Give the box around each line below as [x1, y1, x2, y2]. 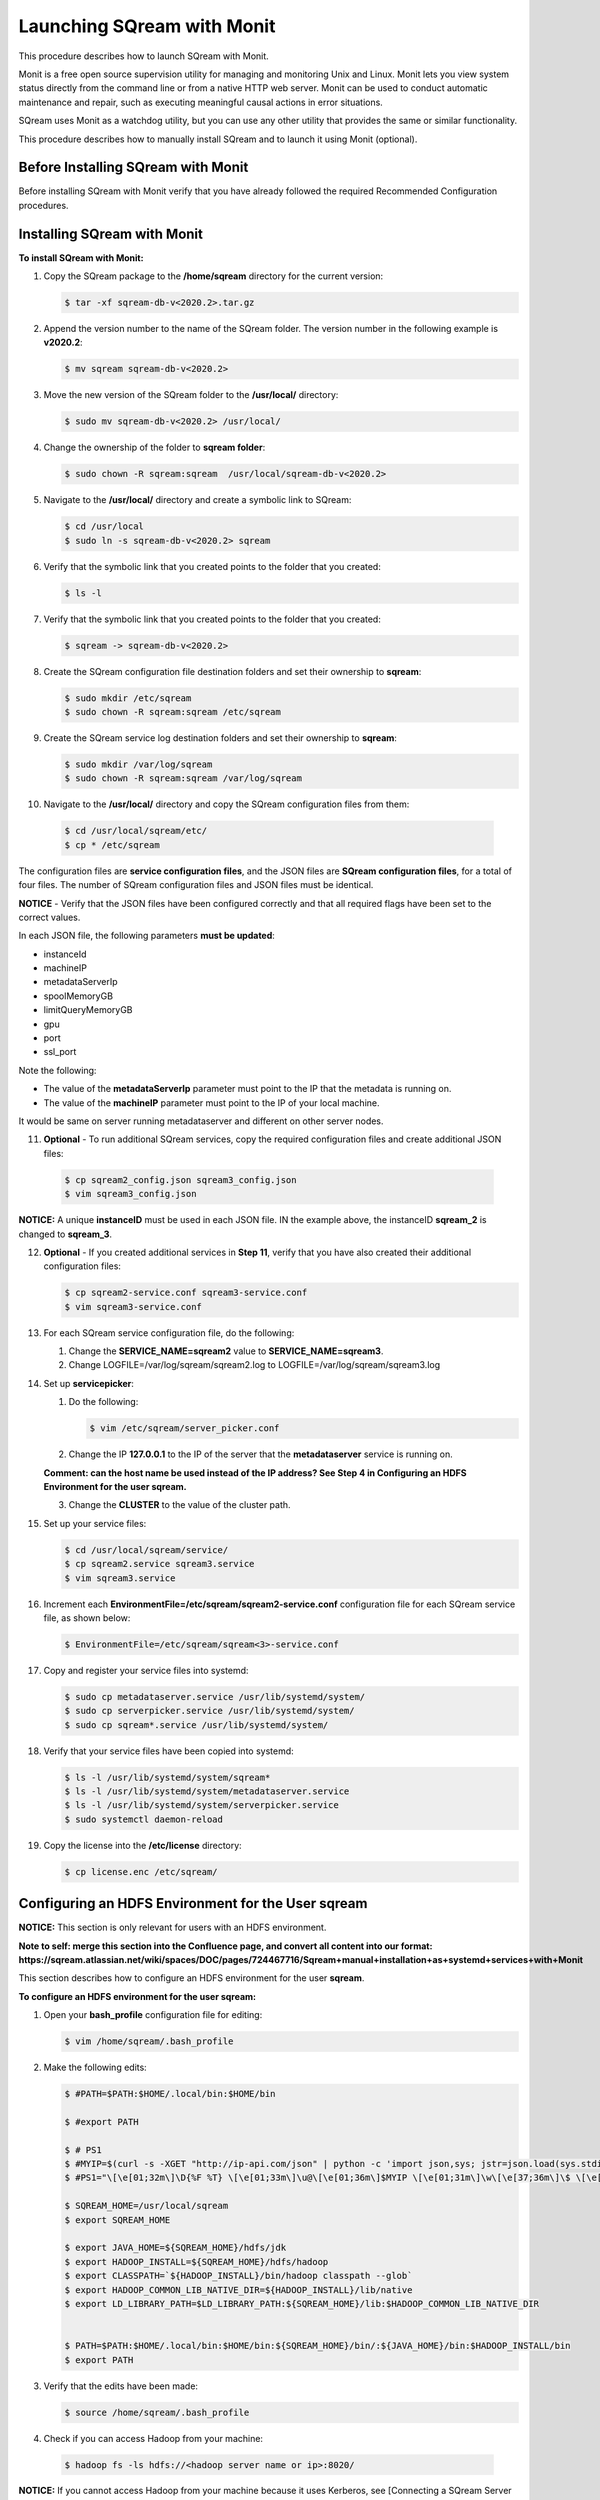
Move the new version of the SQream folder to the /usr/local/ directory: [43, 389, 339, 401]
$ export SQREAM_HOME [64, 2214, 171, 2225]
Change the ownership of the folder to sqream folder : [43, 441, 266, 454]
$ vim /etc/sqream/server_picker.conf [89, 1423, 280, 1434]
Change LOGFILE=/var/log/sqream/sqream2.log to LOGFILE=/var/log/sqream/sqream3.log [68, 1359, 441, 1371]
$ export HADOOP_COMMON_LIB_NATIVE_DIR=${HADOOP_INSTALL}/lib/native [64, 2284, 413, 2295]
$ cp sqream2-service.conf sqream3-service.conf [64, 1287, 308, 1299]
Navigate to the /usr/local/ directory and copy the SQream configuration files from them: [43, 798, 410, 810]
